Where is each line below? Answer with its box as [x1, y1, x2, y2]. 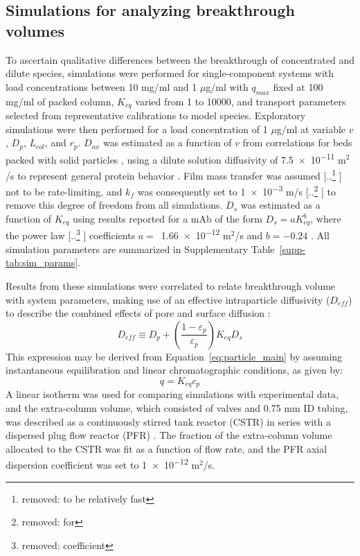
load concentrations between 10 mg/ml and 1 [6, 79, 197, 94]
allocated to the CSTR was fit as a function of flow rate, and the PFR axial [6, 441, 327, 455]
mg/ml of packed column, [6, 94, 114, 108]
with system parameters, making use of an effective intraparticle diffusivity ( [6, 292, 330, 306]
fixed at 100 [273, 79, 323, 94]
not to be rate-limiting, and [6, 184, 123, 198]
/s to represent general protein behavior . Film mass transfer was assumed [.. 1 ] [6, 166, 342, 182]
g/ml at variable [276, 121, 346, 136]
